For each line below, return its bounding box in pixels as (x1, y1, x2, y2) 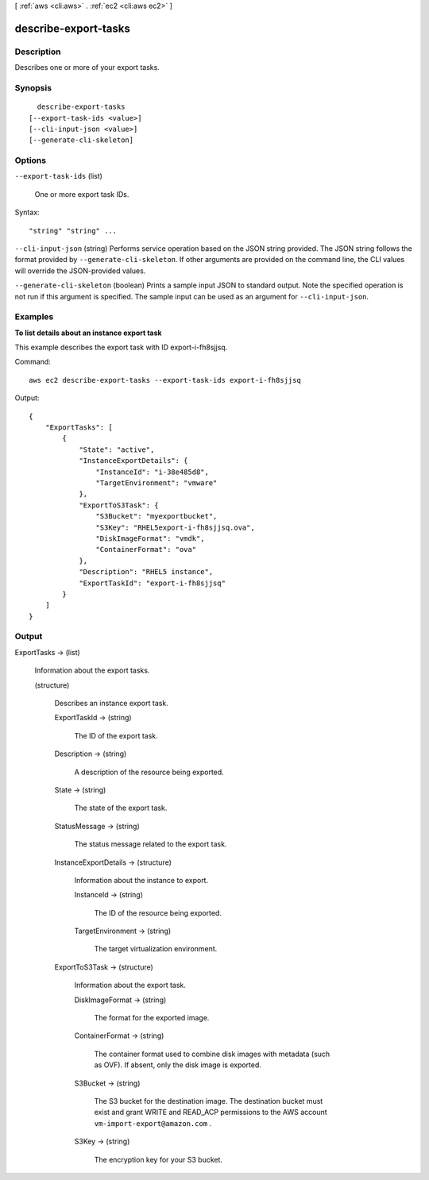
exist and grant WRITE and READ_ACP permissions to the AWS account (94, 1108, 327, 1117)
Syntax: (14, 207, 40, 218)
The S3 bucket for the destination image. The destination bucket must (94, 1096, 323, 1105)
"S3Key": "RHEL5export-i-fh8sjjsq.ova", (95, 523, 256, 532)
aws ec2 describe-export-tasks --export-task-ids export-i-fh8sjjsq (29, 376, 301, 384)
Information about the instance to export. (74, 875, 209, 885)
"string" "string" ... (29, 226, 118, 235)
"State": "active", (79, 445, 155, 454)
